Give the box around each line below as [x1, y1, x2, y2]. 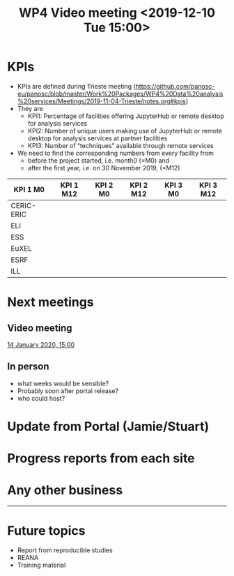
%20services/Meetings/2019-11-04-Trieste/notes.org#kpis [17, 96, 187, 105]
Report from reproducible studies [17, 546, 113, 554]
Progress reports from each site [7, 450, 195, 466]
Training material [17, 561, 66, 569]
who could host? [17, 394, 65, 402]
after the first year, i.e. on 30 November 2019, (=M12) [27, 163, 180, 172]
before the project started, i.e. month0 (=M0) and [27, 156, 169, 165]
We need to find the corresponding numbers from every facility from [17, 149, 214, 157]
